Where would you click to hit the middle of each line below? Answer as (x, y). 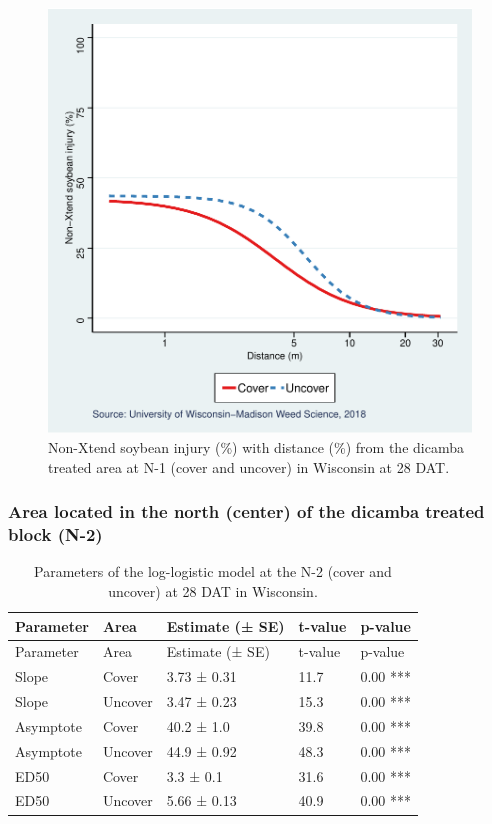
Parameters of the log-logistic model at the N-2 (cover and (213, 571)
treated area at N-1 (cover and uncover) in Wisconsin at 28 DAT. (249, 466)
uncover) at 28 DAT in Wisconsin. (213, 590)
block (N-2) (55, 534)
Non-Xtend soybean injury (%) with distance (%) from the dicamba (256, 447)
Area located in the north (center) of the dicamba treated (246, 511)
